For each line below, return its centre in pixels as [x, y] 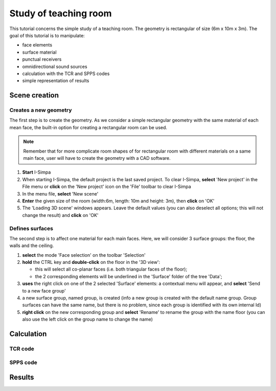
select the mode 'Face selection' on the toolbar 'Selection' [84, 255]
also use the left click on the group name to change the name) [88, 320]
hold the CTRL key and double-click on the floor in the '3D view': [91, 262]
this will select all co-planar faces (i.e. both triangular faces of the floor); [111, 269]
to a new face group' [44, 290]
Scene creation [34, 95]
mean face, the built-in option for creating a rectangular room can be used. [88, 127]
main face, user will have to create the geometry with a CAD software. [97, 158]
